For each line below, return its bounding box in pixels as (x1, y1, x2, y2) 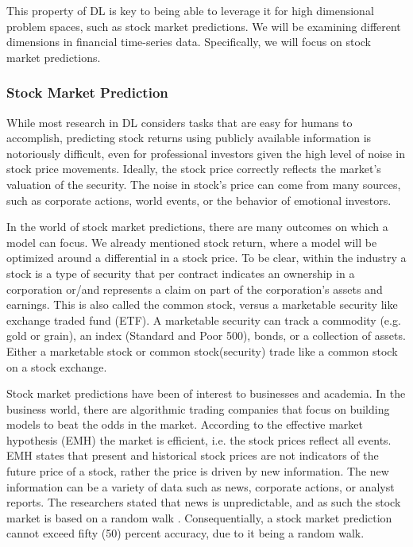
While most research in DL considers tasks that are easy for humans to (6, 114, 353, 130)
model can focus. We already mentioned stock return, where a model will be (6, 233, 377, 250)
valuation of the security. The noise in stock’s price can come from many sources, (6, 175, 401, 192)
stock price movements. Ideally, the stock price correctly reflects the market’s (6, 160, 381, 177)
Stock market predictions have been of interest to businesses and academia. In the (6, 385, 406, 402)
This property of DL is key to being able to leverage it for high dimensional (6, 2, 374, 18)
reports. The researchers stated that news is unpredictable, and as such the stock (6, 494, 401, 510)
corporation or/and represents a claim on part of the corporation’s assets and (6, 280, 383, 297)
